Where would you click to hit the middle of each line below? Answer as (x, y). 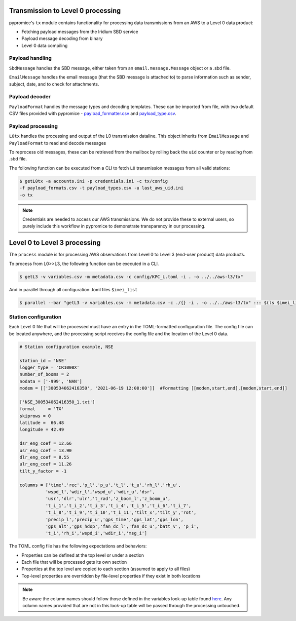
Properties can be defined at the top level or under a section (83, 555)
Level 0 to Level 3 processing (55, 243)
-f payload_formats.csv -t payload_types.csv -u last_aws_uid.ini (101, 188)
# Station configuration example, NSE (66, 347)
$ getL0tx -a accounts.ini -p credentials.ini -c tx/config (94, 181)
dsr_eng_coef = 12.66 (46, 444)
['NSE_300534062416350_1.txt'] (57, 402)
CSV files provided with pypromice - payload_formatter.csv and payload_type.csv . (92, 114)
